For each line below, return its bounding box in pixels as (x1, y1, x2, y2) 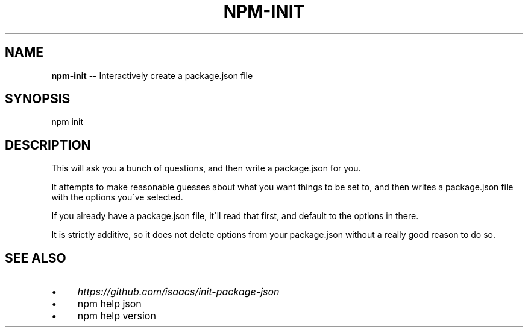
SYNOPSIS (5, 91, 71, 107)
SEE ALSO (5, 250, 66, 266)
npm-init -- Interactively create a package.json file (51, 70, 253, 81)
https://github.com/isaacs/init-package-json (77, 286, 280, 298)
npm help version (77, 310, 156, 322)
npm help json (77, 298, 142, 310)
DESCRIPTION (5, 137, 91, 153)
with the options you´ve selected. (51, 192, 183, 203)
